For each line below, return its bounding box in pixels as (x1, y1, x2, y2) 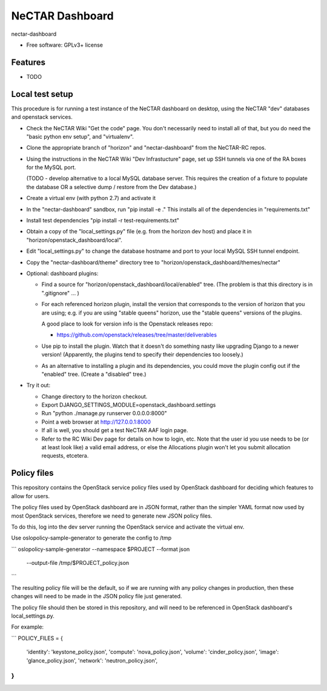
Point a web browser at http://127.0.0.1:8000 (41, 418, 151, 426)
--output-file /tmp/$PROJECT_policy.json (26, 559, 130, 567)
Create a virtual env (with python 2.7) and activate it (26, 195, 156, 202)
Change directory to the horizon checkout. (41, 393, 148, 400)
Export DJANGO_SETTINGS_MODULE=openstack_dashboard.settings (41, 401, 216, 409)
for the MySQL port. (26, 164, 76, 171)
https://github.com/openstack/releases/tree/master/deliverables (56, 331, 217, 339)
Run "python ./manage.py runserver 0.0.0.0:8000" (41, 410, 167, 417)
